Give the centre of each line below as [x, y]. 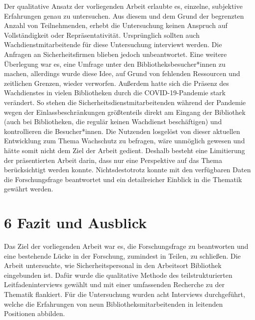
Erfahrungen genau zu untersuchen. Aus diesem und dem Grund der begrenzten [124, 15]
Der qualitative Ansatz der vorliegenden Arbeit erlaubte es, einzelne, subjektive [123, 6]
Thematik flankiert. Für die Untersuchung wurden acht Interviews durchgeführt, [125, 294]
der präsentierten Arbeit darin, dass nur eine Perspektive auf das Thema [113, 160]
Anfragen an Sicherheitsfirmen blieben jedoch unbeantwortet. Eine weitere [115, 54]
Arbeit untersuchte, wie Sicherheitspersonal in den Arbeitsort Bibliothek [113, 265]
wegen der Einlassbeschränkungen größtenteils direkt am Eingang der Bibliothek [125, 112]
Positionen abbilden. [35, 313]
